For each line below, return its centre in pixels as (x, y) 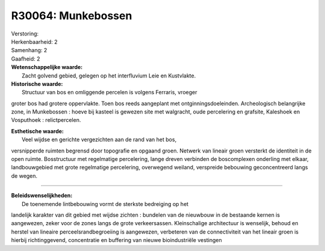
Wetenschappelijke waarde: (47, 67)
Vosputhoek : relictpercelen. (46, 120)
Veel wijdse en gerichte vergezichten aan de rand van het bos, (99, 140)
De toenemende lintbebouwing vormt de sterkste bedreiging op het (105, 204)
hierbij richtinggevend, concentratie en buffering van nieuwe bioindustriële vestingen (116, 240)
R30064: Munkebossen (72, 16)
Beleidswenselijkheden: (42, 196)
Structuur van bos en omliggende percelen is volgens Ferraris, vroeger (110, 92)
